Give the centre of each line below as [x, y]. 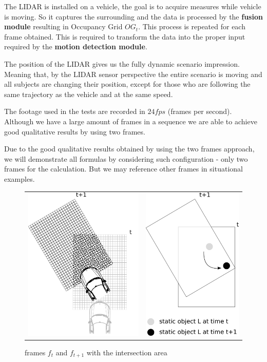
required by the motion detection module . [76, 46]
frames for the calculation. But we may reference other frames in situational [123, 169]
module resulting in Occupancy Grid [63, 26]
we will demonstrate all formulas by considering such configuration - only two [126, 158]
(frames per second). [200, 111]
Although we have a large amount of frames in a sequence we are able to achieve [131, 121]
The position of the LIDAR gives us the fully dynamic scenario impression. [122, 63]
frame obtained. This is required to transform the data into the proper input [125, 36]
